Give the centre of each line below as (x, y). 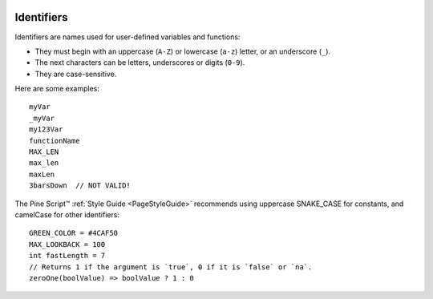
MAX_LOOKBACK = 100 (67, 244)
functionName (55, 141)
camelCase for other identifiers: (67, 214)
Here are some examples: (57, 89)
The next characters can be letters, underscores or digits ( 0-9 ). (140, 63)
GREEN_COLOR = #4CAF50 (74, 233)
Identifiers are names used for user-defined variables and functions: (127, 37)
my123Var (46, 129)
